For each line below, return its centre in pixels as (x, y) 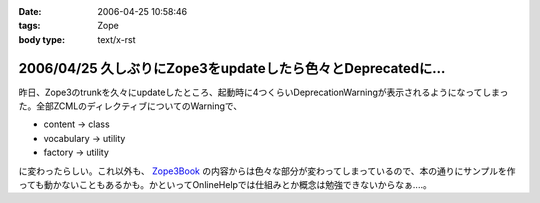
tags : (29, 26)
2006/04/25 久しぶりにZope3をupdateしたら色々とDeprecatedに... (232, 68)
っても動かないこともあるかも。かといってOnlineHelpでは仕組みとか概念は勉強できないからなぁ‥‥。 (225, 185)
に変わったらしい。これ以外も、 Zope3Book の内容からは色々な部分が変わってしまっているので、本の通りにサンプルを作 (267, 171)
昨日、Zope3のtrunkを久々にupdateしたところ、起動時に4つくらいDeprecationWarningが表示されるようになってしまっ (263, 92)
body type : (41, 39)
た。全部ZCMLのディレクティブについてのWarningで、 (130, 106)
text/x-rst (116, 39)
